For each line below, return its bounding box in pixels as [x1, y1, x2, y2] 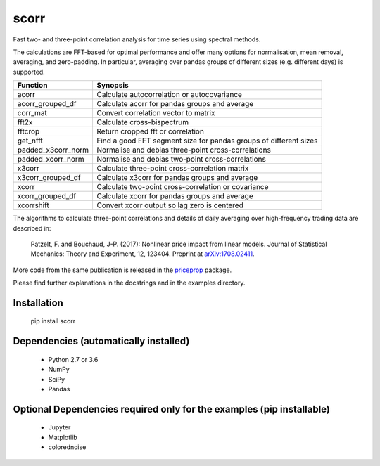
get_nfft [17, 136, 44, 145]
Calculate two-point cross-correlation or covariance [96, 182, 269, 192]
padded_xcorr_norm [17, 155, 84, 164]
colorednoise [48, 443, 87, 451]
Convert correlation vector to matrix [96, 108, 215, 118]
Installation [13, 297, 63, 309]
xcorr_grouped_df [17, 191, 77, 201]
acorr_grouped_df [17, 99, 77, 109]
